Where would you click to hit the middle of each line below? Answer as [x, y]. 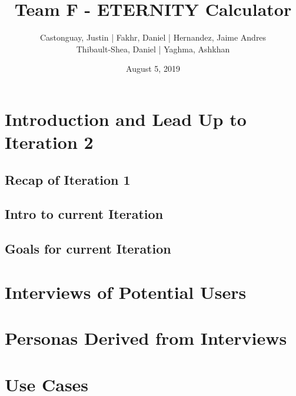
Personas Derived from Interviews [146, 338]
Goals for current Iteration [88, 249]
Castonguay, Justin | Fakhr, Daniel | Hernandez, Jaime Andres [153, 37]
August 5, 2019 [153, 69]
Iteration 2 [49, 142]
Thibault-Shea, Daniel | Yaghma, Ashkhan [153, 49]
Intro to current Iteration [84, 214]
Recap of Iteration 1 [68, 179]
